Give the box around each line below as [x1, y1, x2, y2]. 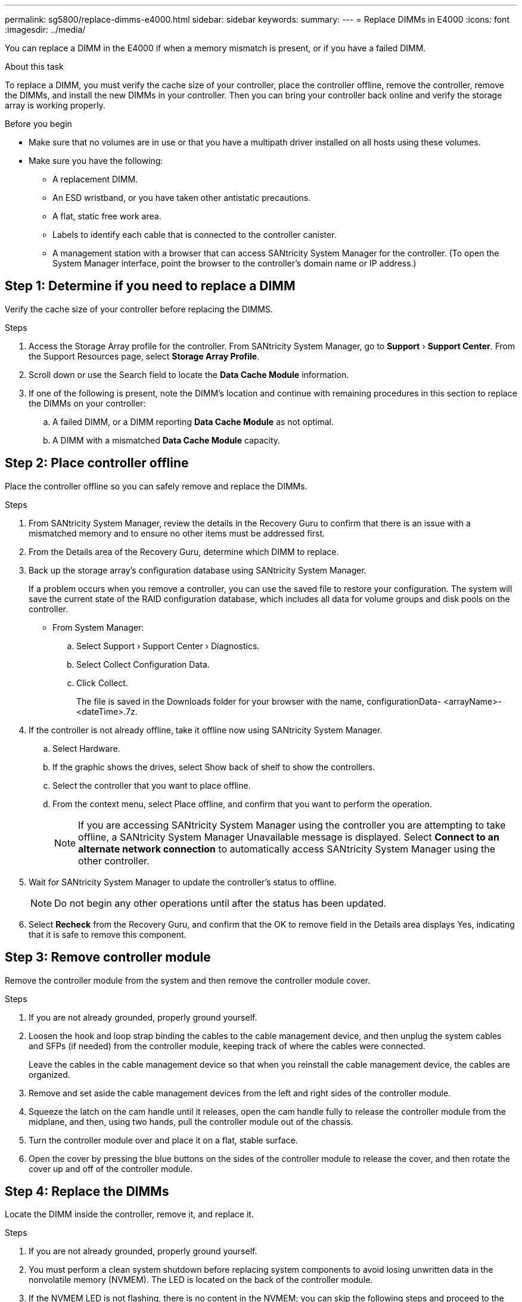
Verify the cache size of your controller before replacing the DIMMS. [5, 303, 273, 314]
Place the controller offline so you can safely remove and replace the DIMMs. [5, 480, 307, 491]
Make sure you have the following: [29, 156, 163, 166]
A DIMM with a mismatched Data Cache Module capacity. [52, 435, 281, 445]
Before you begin [5, 119, 72, 129]
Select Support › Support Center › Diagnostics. [76, 640, 260, 651]
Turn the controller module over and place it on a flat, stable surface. [29, 1134, 298, 1145]
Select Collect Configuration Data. [76, 659, 210, 669]
